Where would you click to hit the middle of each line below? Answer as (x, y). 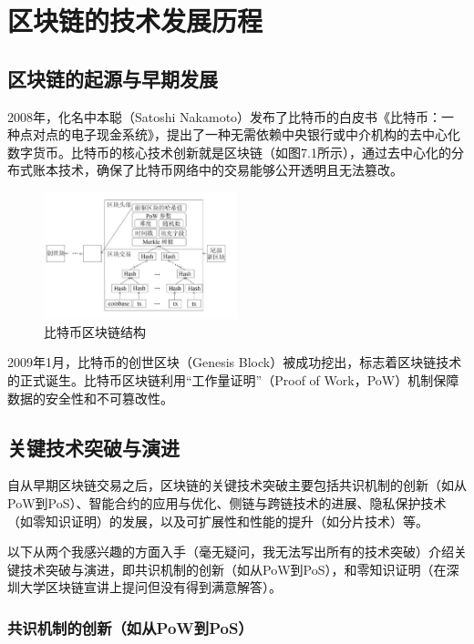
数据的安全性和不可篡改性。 (90, 398)
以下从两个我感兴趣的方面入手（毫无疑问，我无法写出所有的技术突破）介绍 (231, 552)
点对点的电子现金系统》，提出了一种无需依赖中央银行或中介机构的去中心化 (240, 134)
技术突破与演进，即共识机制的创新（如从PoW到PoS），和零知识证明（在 (233, 569)
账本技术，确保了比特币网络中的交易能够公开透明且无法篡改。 (217, 170)
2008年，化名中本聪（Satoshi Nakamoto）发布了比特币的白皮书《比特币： (225, 116)
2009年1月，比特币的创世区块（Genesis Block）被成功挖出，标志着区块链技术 (235, 362)
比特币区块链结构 (95, 331)
